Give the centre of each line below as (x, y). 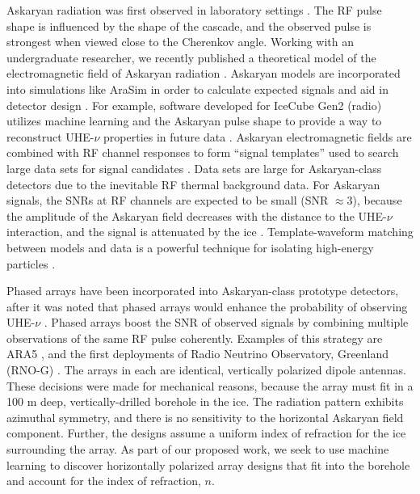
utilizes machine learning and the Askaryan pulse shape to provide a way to (194, 121)
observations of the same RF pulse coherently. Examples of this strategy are (195, 338)
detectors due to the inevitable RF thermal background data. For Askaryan (193, 184)
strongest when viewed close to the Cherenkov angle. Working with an (181, 42)
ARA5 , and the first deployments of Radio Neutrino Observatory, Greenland (198, 354)
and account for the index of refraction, (104, 481)
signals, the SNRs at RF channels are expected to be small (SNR (168, 200)
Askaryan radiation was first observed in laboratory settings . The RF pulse (194, 10)
